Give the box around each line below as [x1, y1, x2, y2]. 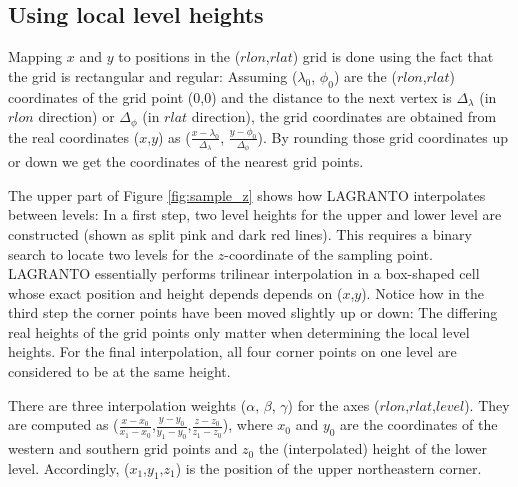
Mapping [8, 46, 63, 67]
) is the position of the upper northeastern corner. [175, 457, 482, 478]
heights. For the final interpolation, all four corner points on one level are [8, 341, 457, 362]
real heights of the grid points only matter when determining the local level [8, 321, 470, 342]
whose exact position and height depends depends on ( [8, 282, 343, 303]
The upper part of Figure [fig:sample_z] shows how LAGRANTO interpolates [8, 184, 486, 205]
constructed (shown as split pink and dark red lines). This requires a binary [8, 223, 472, 244]
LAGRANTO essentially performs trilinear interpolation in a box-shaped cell [8, 263, 480, 284]
